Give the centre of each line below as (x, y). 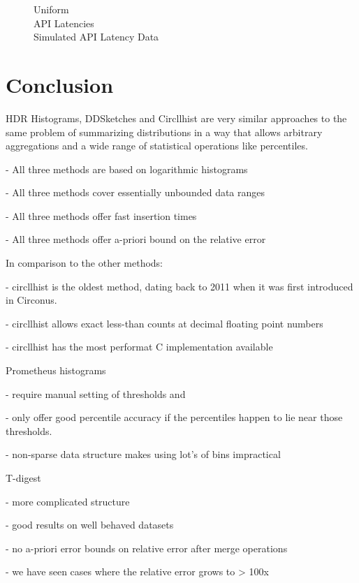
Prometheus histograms (56, 370)
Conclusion (60, 84)
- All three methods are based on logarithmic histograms (127, 169)
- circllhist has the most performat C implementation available (139, 347)
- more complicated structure (68, 501)
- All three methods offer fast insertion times (101, 215)
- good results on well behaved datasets (90, 525)
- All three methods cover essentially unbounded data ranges (135, 192)
